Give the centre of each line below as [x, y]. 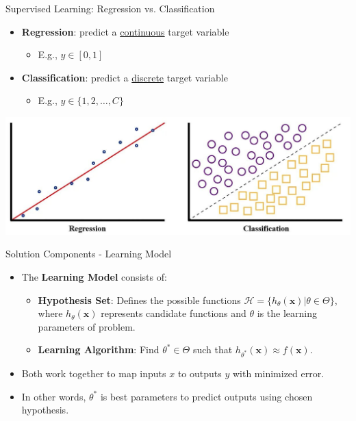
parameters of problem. [87, 326]
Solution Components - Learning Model [89, 254]
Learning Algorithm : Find [99, 349]
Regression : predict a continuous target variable [125, 31]
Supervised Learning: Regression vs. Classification [110, 8]
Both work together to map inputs [94, 373]
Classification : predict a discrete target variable [125, 77]
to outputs [200, 373]
